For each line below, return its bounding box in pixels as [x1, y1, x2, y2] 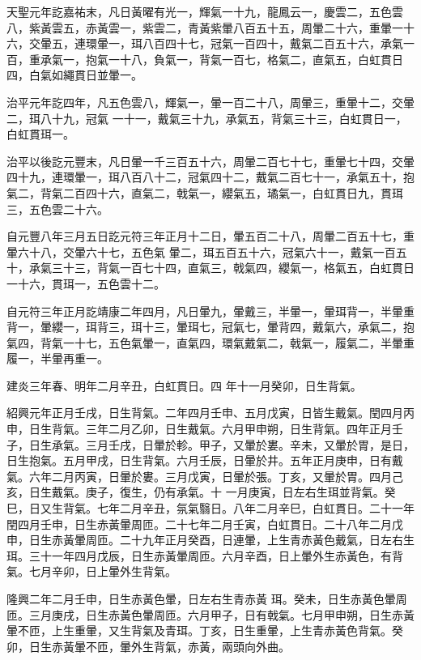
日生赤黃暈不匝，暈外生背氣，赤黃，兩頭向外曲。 [28, 637, 290, 654]
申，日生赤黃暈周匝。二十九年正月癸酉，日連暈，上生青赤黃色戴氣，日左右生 [6, 531, 415, 548]
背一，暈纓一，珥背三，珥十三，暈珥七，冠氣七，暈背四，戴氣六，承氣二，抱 [6, 318, 415, 335]
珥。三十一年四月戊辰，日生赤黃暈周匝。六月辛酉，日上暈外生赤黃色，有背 [6, 547, 403, 564]
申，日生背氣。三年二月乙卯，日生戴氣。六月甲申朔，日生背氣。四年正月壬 [6, 420, 403, 437]
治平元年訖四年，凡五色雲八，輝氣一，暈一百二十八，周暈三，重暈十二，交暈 [6, 93, 415, 110]
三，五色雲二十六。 [6, 200, 108, 217]
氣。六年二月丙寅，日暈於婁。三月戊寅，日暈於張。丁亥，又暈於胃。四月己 [6, 467, 403, 484]
